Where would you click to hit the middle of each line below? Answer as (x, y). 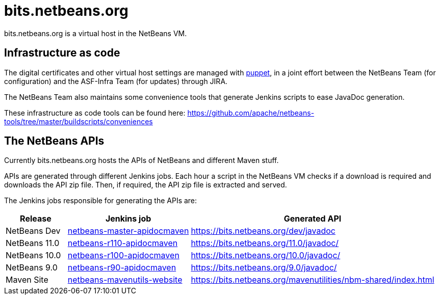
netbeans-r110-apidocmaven (123, 243)
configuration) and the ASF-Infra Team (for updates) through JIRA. (116, 81)
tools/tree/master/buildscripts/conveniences (79, 121)
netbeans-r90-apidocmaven (122, 268)
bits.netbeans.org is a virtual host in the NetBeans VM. (96, 33)
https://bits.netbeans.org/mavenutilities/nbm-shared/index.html (313, 280)
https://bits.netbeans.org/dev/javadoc (263, 231)
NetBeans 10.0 (33, 255)
